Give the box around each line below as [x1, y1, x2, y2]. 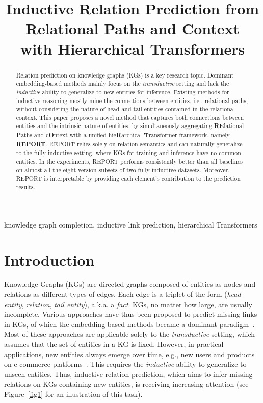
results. [16, 183, 35, 191]
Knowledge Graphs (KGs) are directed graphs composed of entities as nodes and [4, 279, 256, 289]
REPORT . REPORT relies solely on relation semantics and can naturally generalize [16, 139, 243, 148]
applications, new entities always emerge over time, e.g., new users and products [4, 348, 255, 359]
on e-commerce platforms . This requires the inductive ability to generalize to [4, 359, 247, 369]
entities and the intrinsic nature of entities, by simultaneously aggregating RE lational [16, 121, 244, 131]
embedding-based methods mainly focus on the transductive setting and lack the [16, 79, 229, 88]
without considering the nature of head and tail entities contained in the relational [16, 105, 235, 113]
